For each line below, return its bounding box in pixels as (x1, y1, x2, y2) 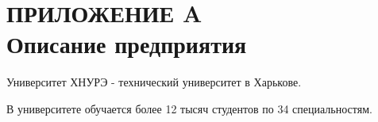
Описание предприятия (6, 28, 247, 60)
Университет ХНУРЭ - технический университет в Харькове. (6, 74, 302, 90)
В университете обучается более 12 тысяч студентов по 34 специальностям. (6, 100, 372, 116)
